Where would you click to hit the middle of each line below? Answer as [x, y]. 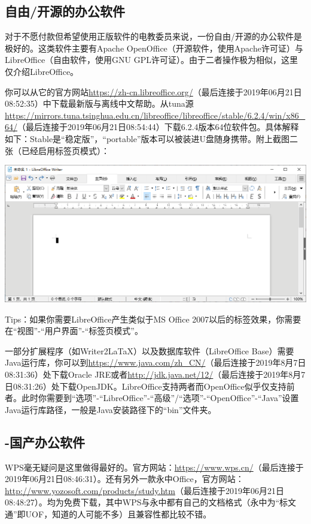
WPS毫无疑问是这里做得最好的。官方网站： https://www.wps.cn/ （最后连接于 [154, 467]
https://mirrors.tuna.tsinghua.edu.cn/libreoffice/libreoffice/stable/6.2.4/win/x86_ [155, 115]
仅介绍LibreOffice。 [42, 71]
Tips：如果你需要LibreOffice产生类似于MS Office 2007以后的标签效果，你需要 [153, 319]
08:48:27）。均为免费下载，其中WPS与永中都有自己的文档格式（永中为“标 [147, 502]
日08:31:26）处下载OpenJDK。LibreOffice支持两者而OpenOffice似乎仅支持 [146, 386]
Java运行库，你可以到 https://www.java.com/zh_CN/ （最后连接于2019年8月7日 [155, 362]
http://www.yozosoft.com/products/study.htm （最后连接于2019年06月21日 [144, 490]
